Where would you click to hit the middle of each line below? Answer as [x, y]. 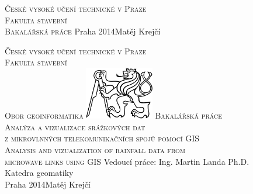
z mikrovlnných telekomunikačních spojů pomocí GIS [102, 138]
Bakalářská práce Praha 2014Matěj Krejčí [83, 31]
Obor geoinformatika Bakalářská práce [114, 115]
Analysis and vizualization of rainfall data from [95, 150]
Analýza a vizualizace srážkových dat [75, 127]
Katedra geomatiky [39, 173]
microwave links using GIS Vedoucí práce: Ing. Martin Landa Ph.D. [127, 161]
